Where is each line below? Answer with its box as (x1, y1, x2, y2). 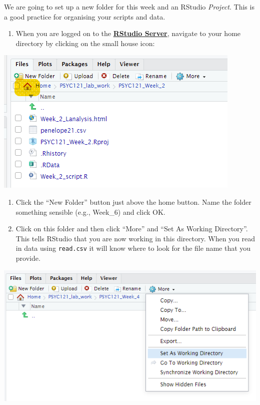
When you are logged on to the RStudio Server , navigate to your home (15, 28, 241, 39)
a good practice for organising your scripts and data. (4, 11, 165, 22)
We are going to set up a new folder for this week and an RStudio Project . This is (4, 2, 254, 12)
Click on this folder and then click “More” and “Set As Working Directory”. (15, 223, 248, 234)
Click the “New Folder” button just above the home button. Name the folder (15, 196, 251, 207)
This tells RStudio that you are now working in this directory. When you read (15, 233, 255, 243)
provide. (15, 253, 40, 263)
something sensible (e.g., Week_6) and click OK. (15, 206, 165, 217)
